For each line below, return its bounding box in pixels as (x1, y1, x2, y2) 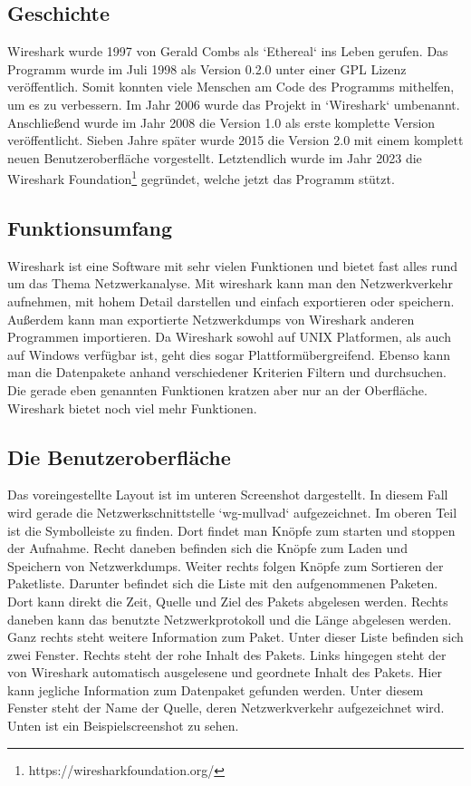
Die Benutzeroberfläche (7, 442, 231, 471)
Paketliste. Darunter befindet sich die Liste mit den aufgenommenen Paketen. (7, 574, 438, 593)
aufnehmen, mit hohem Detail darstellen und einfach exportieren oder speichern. (7, 292, 455, 310)
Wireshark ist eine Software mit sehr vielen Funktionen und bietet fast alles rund (7, 256, 458, 275)
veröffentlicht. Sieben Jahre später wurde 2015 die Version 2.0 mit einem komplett (7, 131, 464, 150)
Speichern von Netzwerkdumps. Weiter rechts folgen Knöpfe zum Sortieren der (7, 556, 444, 575)
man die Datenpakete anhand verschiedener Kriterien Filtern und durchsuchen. (7, 363, 447, 382)
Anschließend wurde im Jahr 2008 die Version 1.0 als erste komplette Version (7, 112, 436, 131)
